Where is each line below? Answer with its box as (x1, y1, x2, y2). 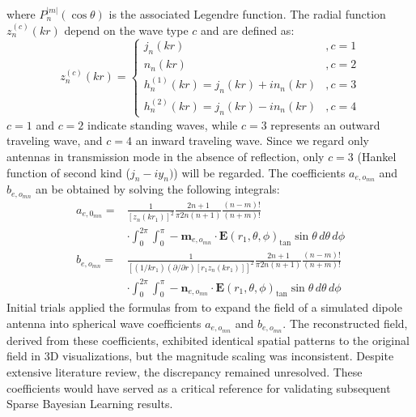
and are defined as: (201, 21, 295, 38)
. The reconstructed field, (282, 314, 408, 331)
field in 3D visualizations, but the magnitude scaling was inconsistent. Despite (6, 347, 394, 364)
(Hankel (357, 147, 397, 164)
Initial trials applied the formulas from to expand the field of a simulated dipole (6, 299, 402, 316)
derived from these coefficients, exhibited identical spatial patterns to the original (6, 331, 410, 348)
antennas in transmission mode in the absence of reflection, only (6, 147, 325, 164)
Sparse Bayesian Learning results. (6, 395, 173, 412)
